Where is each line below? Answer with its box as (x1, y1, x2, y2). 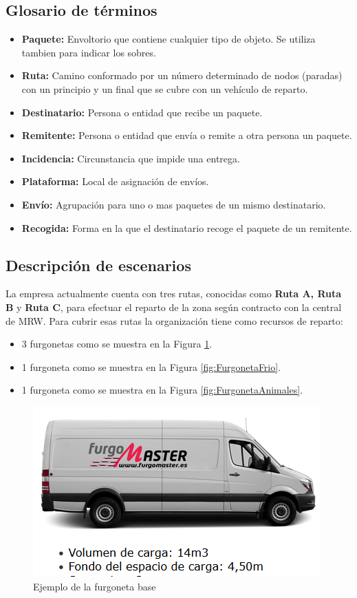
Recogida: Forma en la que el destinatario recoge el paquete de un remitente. (21, 220, 352, 235)
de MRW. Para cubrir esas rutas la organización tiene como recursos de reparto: (6, 313, 343, 328)
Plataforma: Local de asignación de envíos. (21, 174, 209, 189)
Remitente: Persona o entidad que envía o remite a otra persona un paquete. (21, 128, 352, 142)
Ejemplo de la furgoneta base (33, 579, 156, 593)
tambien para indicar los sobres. (21, 45, 156, 59)
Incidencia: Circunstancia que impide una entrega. (21, 151, 240, 165)
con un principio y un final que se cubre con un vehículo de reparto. (21, 81, 308, 96)
